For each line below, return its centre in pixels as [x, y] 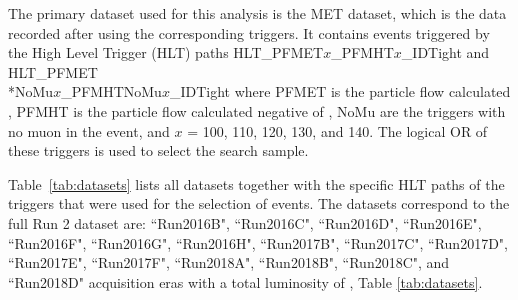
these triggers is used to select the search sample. [158, 150]
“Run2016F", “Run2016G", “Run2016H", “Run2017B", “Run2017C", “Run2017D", [258, 242]
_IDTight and [445, 52]
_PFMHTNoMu [111, 91]
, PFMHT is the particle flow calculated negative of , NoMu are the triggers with [257, 110]
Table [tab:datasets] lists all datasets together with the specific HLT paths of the [256, 183]
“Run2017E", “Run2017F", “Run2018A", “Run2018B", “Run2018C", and [229, 262]
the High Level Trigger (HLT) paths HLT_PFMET [166, 52]
